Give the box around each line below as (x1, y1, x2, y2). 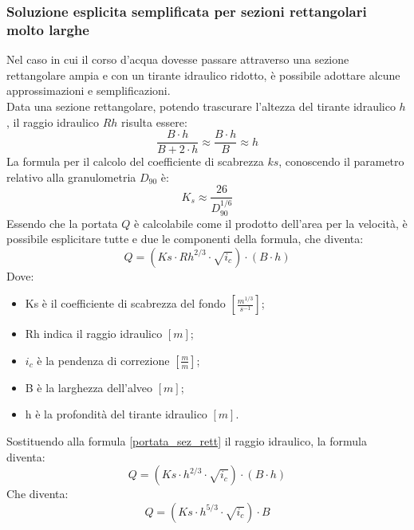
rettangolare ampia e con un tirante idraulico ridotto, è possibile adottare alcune (6, 66, 400, 83)
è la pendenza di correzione (37, 351, 170, 368)
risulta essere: (121, 113, 187, 130)
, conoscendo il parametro (278, 153, 404, 170)
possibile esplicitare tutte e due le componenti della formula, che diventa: (6, 230, 364, 247)
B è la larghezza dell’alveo (25, 379, 153, 395)
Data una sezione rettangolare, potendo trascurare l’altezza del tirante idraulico (6, 97, 396, 114)
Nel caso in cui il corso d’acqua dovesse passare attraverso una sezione (6, 51, 349, 68)
